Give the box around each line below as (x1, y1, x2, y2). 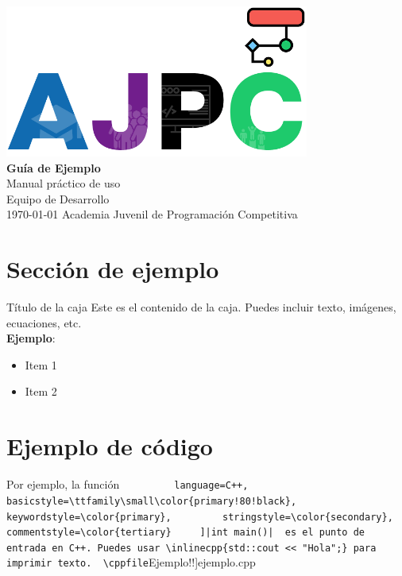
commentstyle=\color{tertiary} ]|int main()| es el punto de (6, 527, 365, 539)
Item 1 (25, 356, 57, 373)
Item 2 (25, 383, 57, 400)
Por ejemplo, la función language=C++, (6, 476, 249, 493)
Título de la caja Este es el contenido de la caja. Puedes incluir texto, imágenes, (6, 299, 396, 315)
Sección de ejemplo (6, 253, 219, 285)
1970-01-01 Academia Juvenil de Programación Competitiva (6, 206, 298, 222)
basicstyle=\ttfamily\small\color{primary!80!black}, (6, 495, 297, 507)
